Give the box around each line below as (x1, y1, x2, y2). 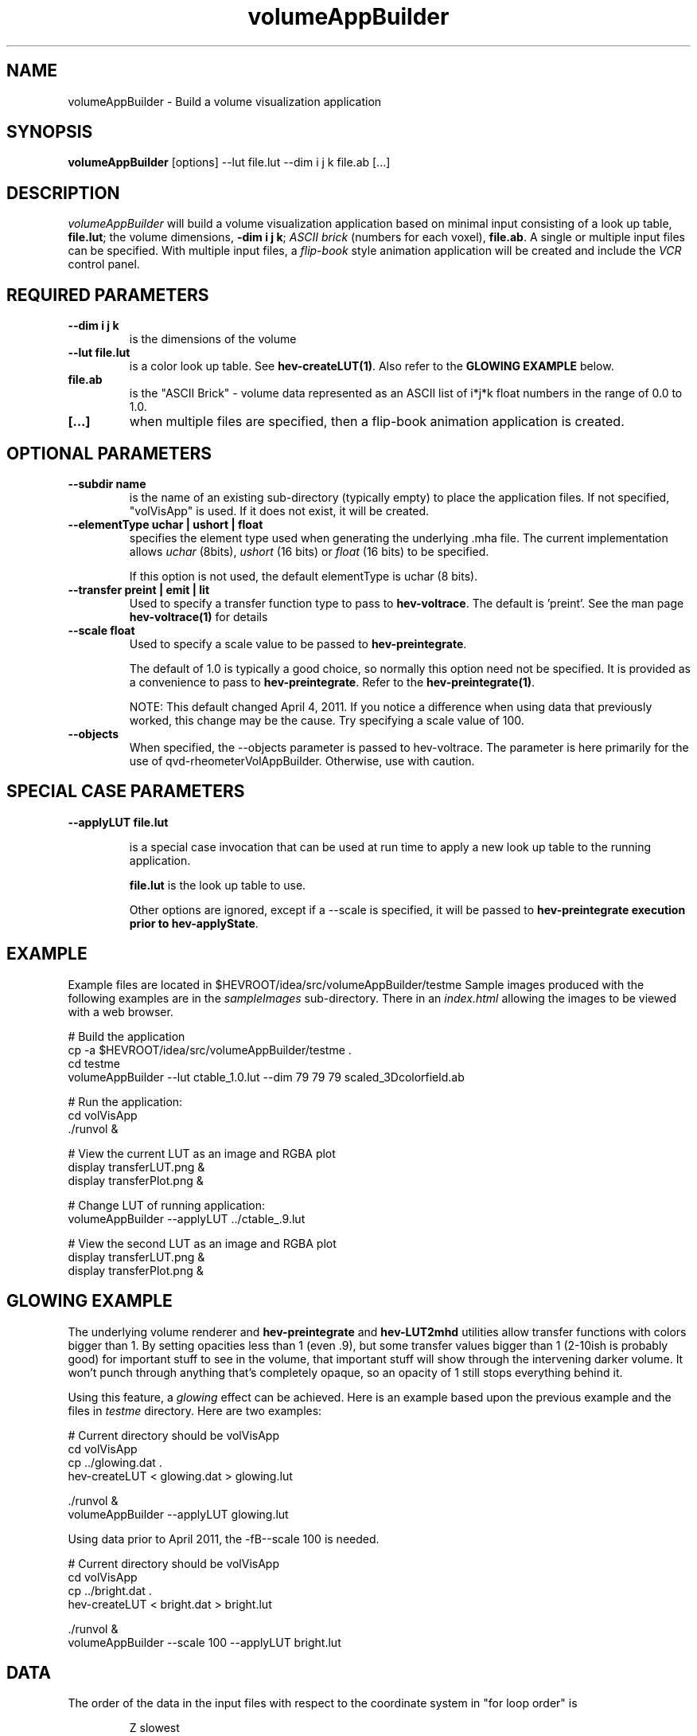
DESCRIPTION (6, 182, 120, 203)
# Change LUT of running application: (68, 1198, 266, 1212)
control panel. (68, 257, 140, 272)
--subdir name (68, 476, 146, 491)
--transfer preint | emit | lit (68, 582, 210, 596)
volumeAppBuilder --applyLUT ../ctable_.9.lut (68, 1211, 306, 1226)
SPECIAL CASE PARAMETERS (6, 781, 245, 802)
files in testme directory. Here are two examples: (68, 1403, 322, 1417)
